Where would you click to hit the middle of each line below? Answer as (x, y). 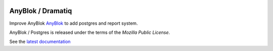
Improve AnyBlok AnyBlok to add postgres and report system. (74, 23)
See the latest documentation (40, 42)
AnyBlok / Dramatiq (41, 11)
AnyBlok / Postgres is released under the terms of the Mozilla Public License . (90, 32)
